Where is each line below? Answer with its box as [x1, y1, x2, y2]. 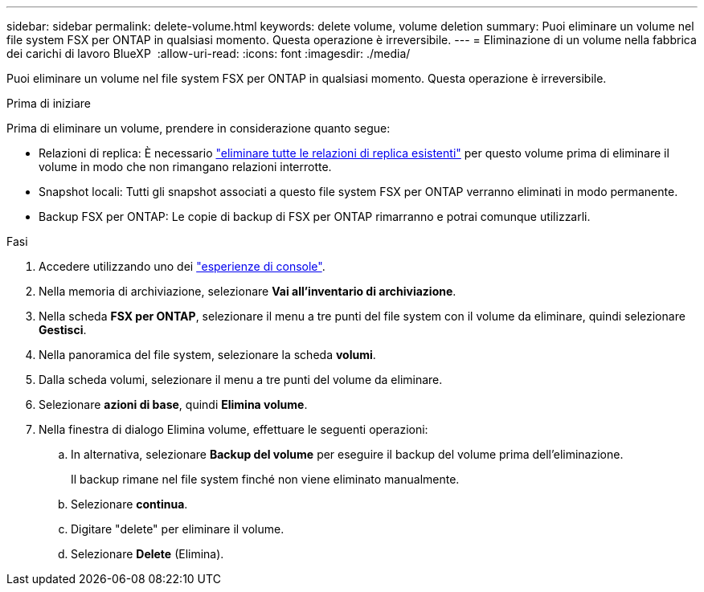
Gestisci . [39, 323, 87, 337]
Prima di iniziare [6, 96, 91, 110]
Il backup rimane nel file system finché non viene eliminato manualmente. [71, 472, 460, 486]
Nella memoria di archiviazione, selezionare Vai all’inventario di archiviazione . [39, 284, 456, 298]
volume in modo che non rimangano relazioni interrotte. [39, 160, 332, 174]
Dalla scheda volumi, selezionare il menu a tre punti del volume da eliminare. [39, 373, 443, 386]
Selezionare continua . [71, 497, 188, 511]
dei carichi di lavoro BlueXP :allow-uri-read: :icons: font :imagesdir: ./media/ [6, 47, 411, 60]
